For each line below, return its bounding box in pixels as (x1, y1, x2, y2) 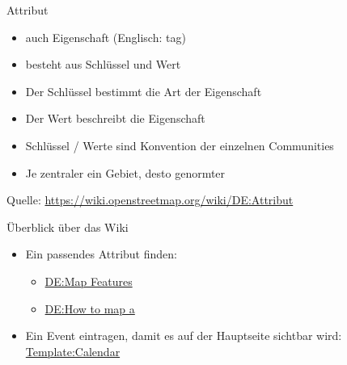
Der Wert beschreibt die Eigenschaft (25, 110, 205, 127)
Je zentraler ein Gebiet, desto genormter (25, 164, 226, 181)
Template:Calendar (25, 342, 121, 359)
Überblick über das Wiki (6, 218, 129, 235)
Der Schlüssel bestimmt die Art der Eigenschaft (25, 82, 262, 99)
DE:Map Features (44, 272, 133, 289)
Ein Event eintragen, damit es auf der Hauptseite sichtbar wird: (25, 327, 342, 344)
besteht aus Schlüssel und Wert (25, 56, 181, 73)
